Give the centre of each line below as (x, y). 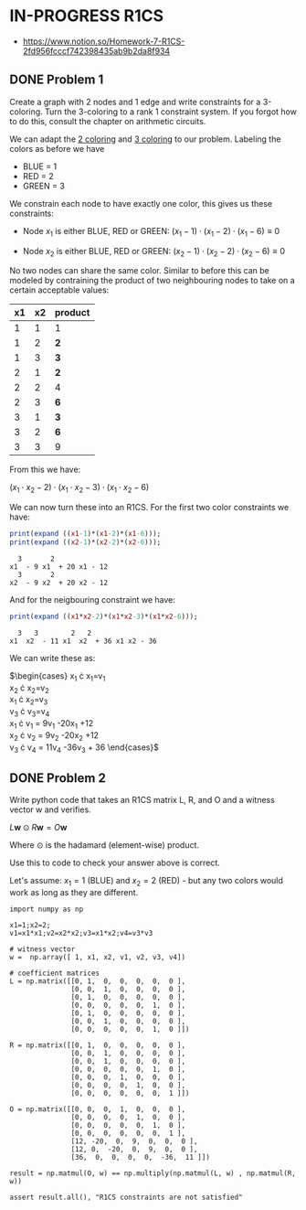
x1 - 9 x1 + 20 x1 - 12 (58, 567)
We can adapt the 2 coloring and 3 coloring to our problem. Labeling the (145, 139)
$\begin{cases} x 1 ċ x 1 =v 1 (58, 676)
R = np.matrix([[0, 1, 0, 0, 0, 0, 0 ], (97, 1045)
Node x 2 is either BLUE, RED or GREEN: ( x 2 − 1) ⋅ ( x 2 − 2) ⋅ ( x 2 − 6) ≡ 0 (154, 252)
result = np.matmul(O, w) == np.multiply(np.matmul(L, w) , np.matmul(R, (153, 1173)
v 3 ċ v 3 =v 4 (30, 712)
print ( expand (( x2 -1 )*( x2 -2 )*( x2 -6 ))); (85, 542)
